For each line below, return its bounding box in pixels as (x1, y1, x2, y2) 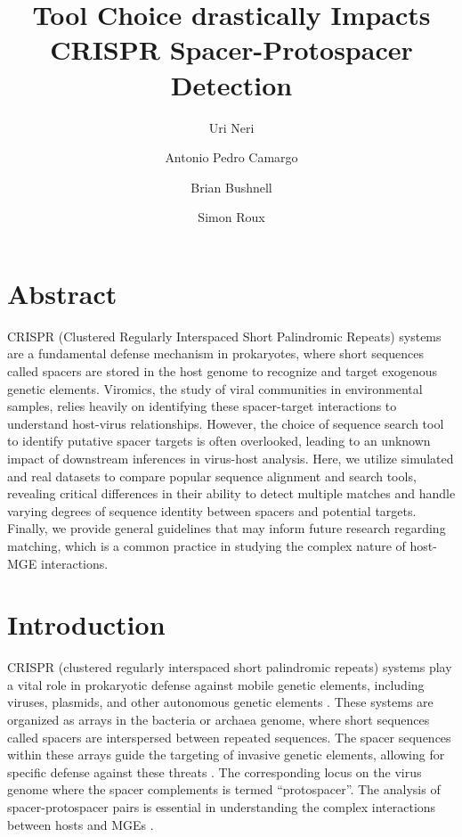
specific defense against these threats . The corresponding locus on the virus (7, 762, 422, 781)
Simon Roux (198, 208, 265, 226)
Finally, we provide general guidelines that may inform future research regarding (7, 519, 446, 537)
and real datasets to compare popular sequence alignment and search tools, (7, 466, 417, 485)
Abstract (7, 275, 118, 311)
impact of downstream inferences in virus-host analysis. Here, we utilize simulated (7, 448, 454, 467)
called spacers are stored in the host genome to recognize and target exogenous (7, 362, 438, 380)
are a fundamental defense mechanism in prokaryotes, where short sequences (7, 344, 425, 363)
